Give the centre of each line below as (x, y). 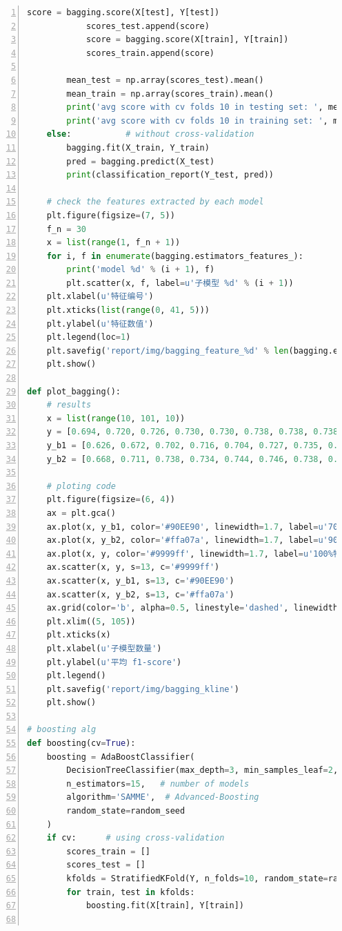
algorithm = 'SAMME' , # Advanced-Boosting (163, 797)
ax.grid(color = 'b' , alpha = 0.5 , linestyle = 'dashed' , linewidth (192, 608)
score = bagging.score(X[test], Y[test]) (123, 12)
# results (69, 405)
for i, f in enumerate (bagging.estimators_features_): (175, 256)
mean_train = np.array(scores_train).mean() (170, 94)
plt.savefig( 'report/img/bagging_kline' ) (143, 689)
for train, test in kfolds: (131, 892)
